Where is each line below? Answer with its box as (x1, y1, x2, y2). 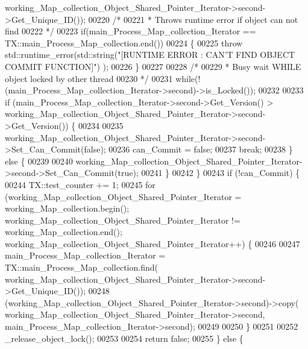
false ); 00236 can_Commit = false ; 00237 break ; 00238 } (84, 143, 293, 156)
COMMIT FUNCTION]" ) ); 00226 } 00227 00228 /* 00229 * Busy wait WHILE (5, 60, 301, 72)
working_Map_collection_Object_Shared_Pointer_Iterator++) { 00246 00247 (5, 237, 300, 250)
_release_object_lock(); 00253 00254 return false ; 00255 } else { (5, 332, 244, 344)
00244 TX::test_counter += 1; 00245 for (5, 178, 156, 190)
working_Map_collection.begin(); (5, 202, 130, 215)
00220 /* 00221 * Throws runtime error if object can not (88, 13, 298, 25)
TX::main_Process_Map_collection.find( (5, 261, 158, 274)
